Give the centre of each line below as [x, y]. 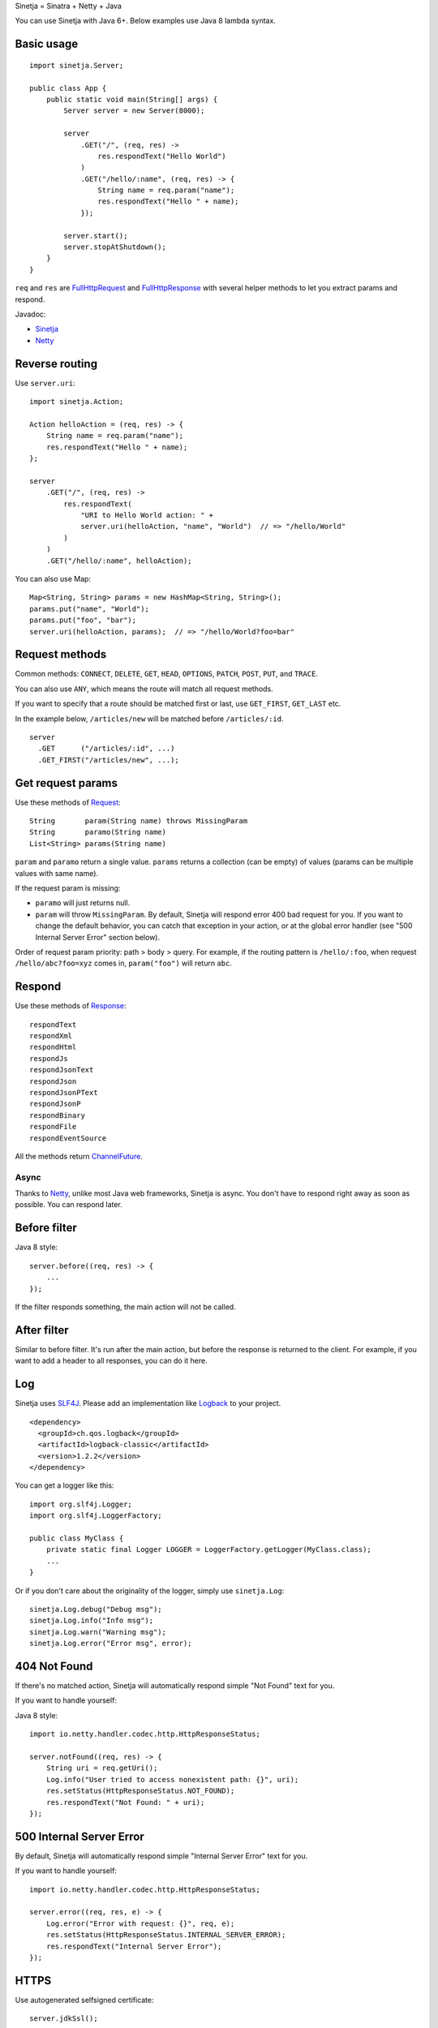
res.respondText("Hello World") [162, 156]
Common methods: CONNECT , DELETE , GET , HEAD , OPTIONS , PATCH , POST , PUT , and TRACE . [166, 674]
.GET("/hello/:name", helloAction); [119, 561]
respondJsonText [62, 1070]
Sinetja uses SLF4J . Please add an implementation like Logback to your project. [148, 1403]
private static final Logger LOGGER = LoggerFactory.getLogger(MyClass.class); [209, 1550]
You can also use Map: [53, 578]
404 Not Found [54, 1666]
